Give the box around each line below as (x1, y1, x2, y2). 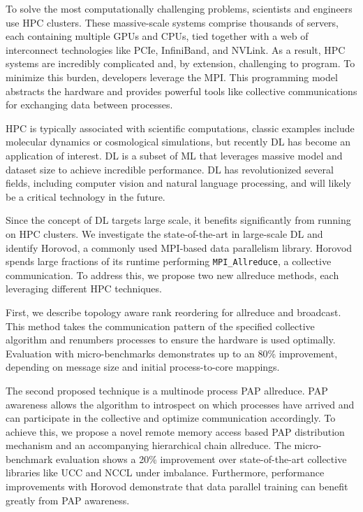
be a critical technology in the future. (6, 189, 165, 204)
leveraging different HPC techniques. (6, 281, 162, 296)
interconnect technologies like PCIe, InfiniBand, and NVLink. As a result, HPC (6, 42, 346, 57)
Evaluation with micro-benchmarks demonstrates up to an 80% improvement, (6, 346, 338, 360)
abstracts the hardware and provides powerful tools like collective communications (6, 83, 357, 98)
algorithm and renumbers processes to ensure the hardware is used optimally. (6, 332, 336, 347)
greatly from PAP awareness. (6, 492, 130, 507)
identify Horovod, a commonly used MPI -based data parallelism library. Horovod (6, 240, 353, 255)
